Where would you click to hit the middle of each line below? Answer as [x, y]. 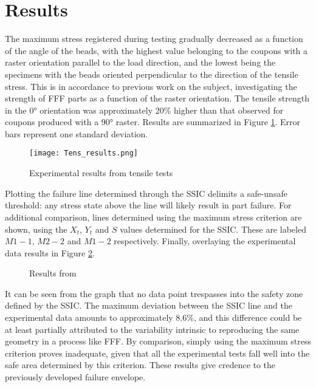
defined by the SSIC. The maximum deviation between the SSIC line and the [149, 305]
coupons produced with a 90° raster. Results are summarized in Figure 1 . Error [153, 122]
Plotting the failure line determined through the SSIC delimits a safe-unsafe [146, 193]
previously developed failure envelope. [75, 377]
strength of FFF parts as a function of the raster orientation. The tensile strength [157, 98]
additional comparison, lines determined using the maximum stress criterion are [153, 217]
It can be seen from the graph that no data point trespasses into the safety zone [154, 293]
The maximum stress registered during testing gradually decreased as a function [154, 39]
